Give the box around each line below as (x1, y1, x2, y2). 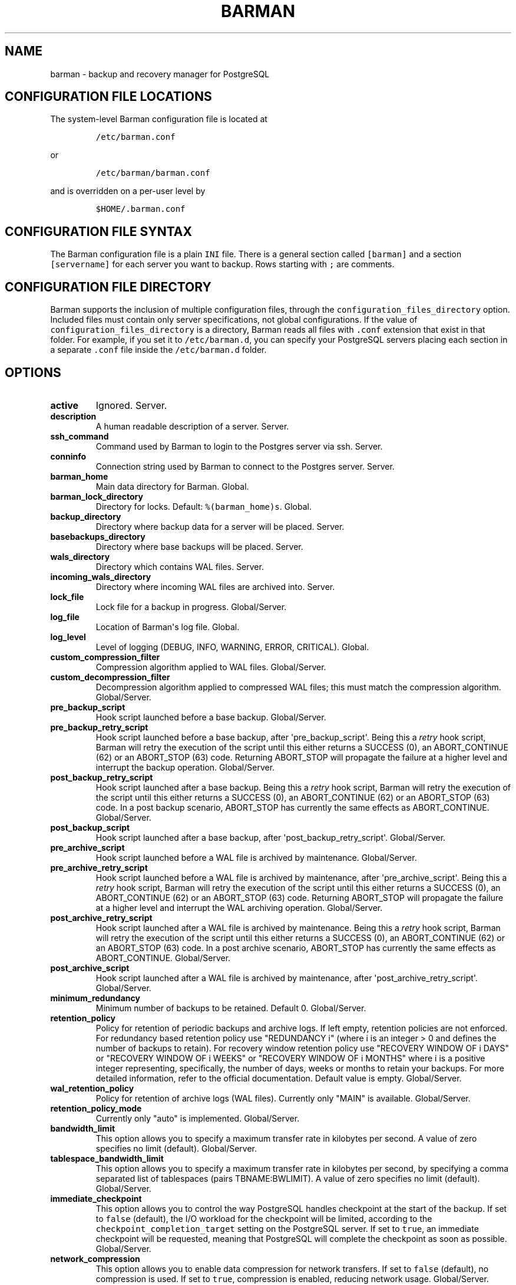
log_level (50, 631, 86, 642)
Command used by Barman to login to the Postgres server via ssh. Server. (95, 441, 383, 451)
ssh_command (50, 431, 109, 441)
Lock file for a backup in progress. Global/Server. (95, 601, 287, 612)
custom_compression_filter (50, 651, 160, 662)
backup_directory (50, 511, 121, 522)
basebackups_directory (50, 531, 145, 542)
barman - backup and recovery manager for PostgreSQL (50, 68, 270, 79)
